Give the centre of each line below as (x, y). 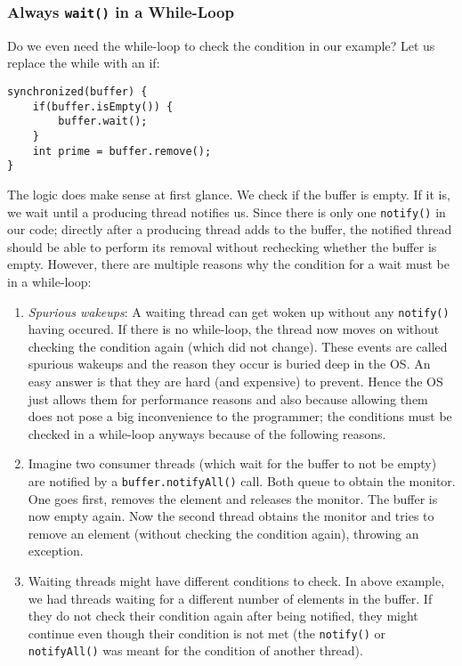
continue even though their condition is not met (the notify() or (207, 633)
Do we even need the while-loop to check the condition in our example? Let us (221, 45)
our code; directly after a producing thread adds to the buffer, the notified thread (230, 229)
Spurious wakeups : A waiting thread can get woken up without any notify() (239, 311)
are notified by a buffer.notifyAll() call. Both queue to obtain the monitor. (242, 480)
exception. (56, 551)
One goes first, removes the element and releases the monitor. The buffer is (233, 498)
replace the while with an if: (84, 63)
